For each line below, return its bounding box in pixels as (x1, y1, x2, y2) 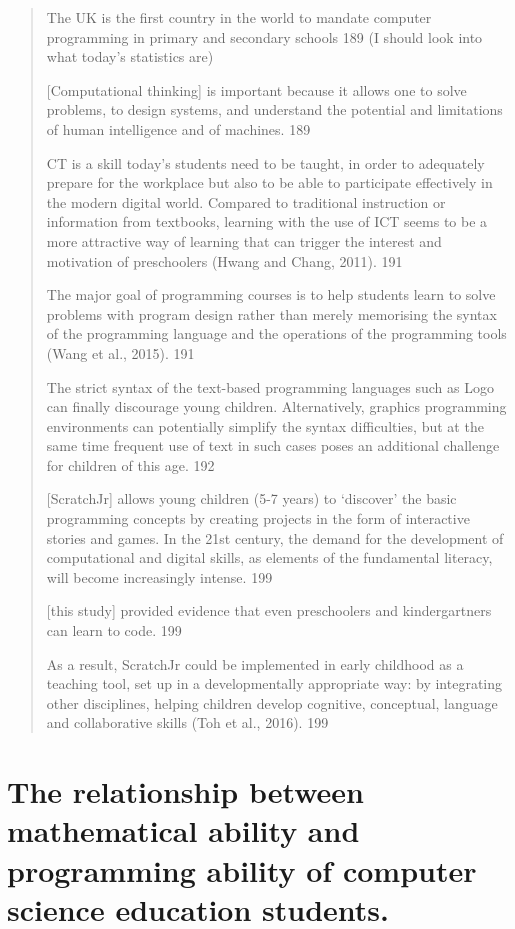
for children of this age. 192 (46, 454, 215, 475)
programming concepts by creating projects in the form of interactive (46, 508, 470, 529)
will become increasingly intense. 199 (46, 566, 273, 587)
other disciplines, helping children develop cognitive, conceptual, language (46, 692, 498, 713)
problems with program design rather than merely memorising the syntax (46, 303, 497, 324)
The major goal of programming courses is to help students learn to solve (46, 284, 496, 305)
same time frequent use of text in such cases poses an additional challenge (46, 435, 500, 456)
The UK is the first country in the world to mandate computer (46, 7, 432, 27)
